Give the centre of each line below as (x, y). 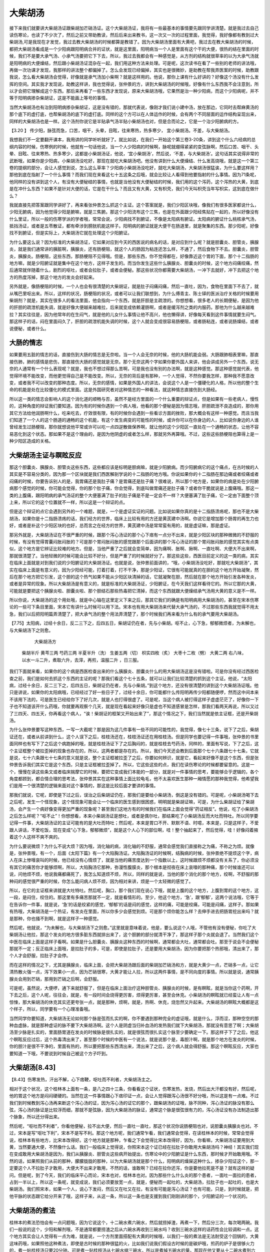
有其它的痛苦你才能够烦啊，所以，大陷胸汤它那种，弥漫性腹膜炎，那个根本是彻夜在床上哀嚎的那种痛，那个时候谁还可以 (132, 867)
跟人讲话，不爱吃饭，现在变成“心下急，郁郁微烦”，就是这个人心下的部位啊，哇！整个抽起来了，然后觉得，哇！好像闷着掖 (134, 830)
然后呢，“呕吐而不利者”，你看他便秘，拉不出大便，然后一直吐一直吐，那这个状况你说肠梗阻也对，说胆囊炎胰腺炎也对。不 (134, 1126)
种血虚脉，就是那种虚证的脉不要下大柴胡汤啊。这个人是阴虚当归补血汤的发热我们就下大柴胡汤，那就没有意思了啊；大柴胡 (134, 1025)
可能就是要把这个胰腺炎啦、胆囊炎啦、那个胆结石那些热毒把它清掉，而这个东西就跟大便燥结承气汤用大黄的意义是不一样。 (134, 590)
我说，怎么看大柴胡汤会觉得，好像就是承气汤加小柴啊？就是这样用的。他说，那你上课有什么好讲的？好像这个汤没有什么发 (134, 77)
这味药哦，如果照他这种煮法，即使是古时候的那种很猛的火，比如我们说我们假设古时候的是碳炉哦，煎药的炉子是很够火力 (132, 1243)
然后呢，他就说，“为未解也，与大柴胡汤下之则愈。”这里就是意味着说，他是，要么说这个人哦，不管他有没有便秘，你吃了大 (133, 927)
